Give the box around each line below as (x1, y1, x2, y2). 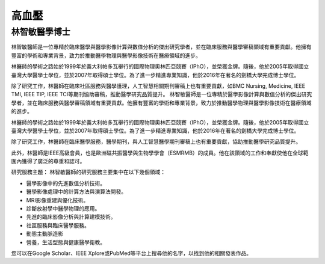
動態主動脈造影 (26, 230, 63, 238)
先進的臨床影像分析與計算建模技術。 (26, 213, 116, 221)
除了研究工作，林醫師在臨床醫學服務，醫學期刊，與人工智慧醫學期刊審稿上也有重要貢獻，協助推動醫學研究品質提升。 (11, 138, 301, 146)
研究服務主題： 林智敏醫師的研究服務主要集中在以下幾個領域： (11, 168, 166, 176)
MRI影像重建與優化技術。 (26, 196, 89, 204)
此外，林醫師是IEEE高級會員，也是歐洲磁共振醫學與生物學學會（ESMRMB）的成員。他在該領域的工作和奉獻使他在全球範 (11, 149, 309, 156)
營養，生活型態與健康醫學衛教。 (26, 238, 105, 246)
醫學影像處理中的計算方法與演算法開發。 (26, 188, 126, 195)
